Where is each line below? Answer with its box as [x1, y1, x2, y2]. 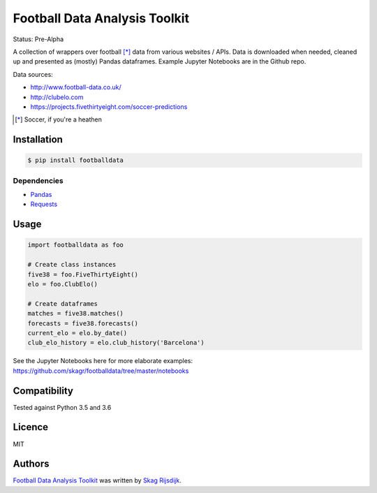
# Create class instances [27, 260, 117, 269]
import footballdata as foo [27, 241, 124, 249]
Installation [13, 133, 63, 146]
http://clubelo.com [30, 93, 84, 101]
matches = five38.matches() [27, 309, 124, 318]
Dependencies [13, 175, 64, 185]
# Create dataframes [27, 300, 98, 307]
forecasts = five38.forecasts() [27, 319, 139, 328]
